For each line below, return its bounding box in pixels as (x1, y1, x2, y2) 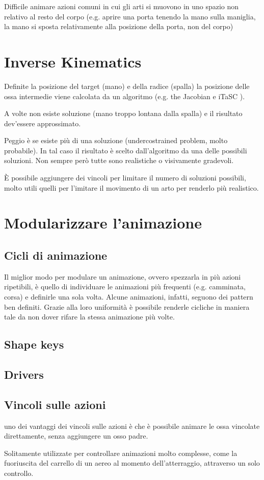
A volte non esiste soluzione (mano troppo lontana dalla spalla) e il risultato (4, 108, 243, 119)
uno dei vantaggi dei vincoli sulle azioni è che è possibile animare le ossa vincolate (4, 420, 260, 431)
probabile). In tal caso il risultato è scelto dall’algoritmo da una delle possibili (4, 145, 247, 155)
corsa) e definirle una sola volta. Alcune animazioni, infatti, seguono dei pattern (4, 291, 253, 302)
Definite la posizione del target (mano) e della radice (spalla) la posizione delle (4, 80, 250, 91)
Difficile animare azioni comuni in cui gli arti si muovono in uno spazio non (4, 1, 239, 11)
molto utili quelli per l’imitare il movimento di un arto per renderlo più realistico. (4, 182, 259, 193)
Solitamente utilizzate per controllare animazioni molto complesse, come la (4, 447, 237, 458)
